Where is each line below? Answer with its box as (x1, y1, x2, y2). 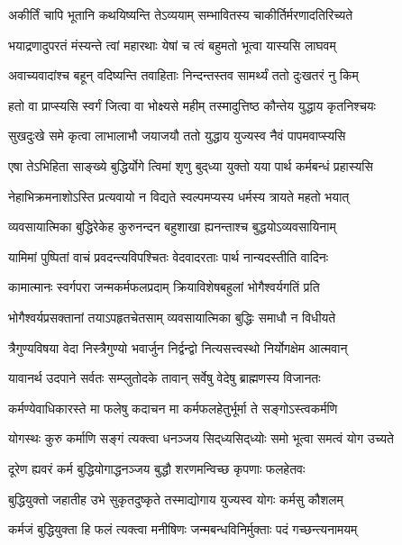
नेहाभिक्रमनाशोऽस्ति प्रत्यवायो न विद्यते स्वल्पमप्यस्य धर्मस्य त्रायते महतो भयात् (8, 186, 350, 205)
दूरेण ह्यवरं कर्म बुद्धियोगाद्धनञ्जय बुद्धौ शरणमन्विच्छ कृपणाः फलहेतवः (8, 459, 306, 477)
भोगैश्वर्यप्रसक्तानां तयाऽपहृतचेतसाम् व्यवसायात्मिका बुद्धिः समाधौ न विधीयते (8, 307, 336, 326)
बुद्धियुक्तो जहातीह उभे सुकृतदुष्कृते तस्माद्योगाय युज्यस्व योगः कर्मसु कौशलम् (8, 489, 343, 508)
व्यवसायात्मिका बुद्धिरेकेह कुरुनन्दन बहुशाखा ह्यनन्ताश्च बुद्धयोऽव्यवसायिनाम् (8, 217, 336, 236)
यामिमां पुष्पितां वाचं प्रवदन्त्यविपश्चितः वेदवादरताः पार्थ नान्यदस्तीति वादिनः (8, 247, 329, 266)
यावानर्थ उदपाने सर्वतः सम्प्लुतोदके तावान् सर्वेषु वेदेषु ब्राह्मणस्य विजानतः (8, 368, 321, 387)
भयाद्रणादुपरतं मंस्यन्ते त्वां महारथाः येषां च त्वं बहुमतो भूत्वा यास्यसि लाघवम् (8, 35, 336, 54)
